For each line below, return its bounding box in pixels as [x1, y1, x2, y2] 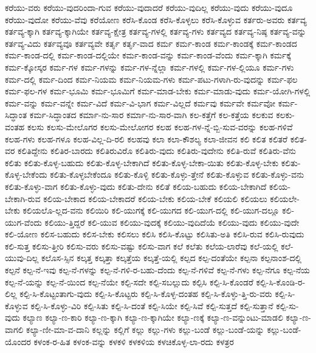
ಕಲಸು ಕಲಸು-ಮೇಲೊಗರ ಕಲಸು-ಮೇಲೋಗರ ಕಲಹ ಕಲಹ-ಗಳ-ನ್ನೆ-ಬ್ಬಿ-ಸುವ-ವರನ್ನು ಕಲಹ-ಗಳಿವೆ [27, 120, 293, 133]
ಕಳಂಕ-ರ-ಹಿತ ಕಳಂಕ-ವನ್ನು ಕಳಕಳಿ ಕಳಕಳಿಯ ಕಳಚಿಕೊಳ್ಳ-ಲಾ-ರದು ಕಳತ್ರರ [33, 335, 234, 348]
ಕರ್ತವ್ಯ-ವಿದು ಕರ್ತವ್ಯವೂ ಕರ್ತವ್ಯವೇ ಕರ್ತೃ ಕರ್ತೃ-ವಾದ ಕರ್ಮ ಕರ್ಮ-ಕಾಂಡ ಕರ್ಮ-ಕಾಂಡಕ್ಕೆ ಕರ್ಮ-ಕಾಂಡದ [5, 37, 297, 49]
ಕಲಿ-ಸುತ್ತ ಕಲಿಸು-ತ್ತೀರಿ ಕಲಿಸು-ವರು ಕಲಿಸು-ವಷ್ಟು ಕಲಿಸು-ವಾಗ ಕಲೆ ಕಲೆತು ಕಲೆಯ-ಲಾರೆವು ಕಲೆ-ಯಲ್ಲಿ [5, 239, 278, 252]
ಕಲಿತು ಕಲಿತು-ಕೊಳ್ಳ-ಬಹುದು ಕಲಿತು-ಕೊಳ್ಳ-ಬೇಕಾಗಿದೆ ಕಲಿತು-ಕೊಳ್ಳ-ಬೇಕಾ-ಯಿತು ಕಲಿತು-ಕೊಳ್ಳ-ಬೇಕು [5, 156, 279, 169]
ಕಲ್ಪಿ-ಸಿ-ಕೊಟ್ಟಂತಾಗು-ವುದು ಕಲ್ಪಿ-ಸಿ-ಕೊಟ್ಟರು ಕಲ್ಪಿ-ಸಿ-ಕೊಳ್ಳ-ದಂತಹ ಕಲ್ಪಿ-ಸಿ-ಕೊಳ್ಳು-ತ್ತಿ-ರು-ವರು [19, 287, 272, 300]
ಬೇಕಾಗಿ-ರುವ [5, 192, 41, 204]
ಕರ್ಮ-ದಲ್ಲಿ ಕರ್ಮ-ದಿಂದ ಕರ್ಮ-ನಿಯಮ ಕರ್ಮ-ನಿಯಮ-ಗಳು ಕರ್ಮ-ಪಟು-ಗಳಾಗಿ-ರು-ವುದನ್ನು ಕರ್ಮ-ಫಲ [5, 72, 298, 85]
